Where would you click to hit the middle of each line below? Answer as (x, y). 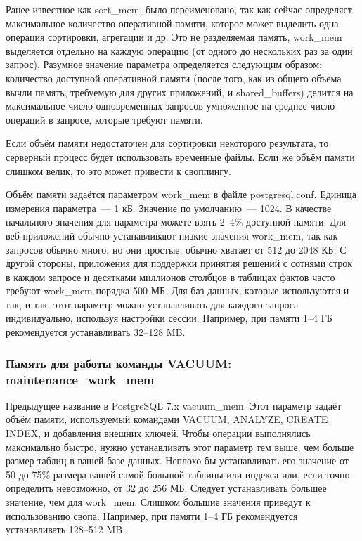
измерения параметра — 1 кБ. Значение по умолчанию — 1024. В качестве (169, 208)
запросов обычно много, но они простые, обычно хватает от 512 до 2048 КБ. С (176, 249)
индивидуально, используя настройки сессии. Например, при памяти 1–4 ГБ (169, 318)
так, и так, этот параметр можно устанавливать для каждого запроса (152, 304)
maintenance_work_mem (80, 379)
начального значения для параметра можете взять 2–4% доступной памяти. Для (176, 222)
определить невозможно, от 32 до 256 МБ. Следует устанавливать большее (166, 488)
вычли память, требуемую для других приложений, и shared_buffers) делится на (180, 92)
